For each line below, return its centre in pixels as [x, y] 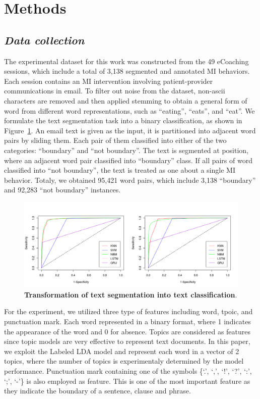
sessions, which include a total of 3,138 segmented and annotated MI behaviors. [127, 71]
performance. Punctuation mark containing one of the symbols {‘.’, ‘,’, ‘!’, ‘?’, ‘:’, [128, 370]
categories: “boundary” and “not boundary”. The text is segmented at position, [126, 150]
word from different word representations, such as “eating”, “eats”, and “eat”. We [129, 110]
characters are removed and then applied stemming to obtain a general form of [126, 100]
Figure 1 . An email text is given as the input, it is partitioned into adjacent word [130, 130]
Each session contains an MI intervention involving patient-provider [109, 81]
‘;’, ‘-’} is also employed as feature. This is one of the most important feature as [127, 381]
